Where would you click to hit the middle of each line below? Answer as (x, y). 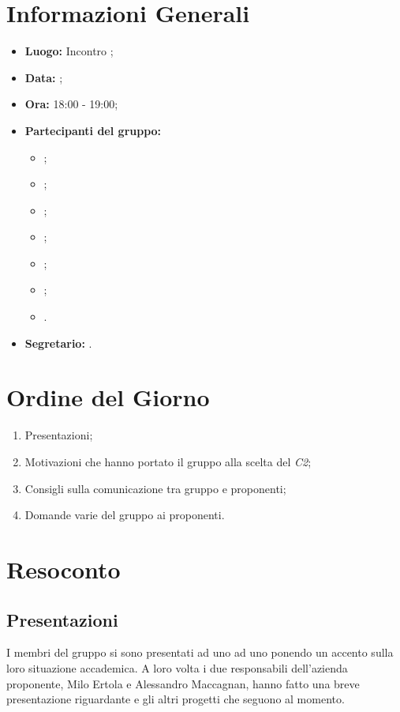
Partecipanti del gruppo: (93, 130)
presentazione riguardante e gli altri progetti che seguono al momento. (176, 699)
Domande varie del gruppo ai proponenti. (125, 515)
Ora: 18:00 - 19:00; (71, 104)
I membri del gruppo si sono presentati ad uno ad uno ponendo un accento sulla (200, 652)
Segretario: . (58, 343)
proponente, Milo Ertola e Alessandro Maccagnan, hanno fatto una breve (183, 683)
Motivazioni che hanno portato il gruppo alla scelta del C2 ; (168, 461)
